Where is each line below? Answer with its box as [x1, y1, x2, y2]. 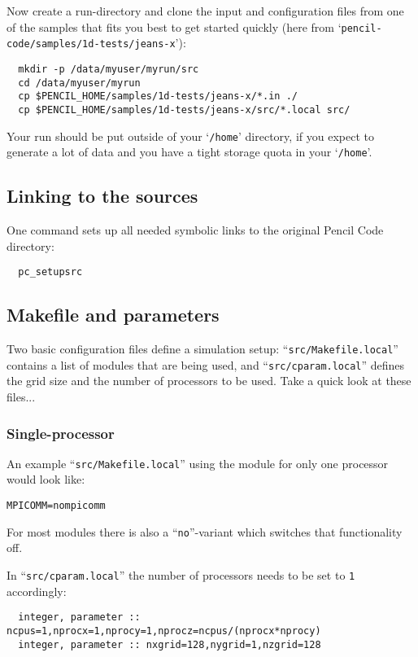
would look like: [7, 471, 85, 488]
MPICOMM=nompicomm [7, 500, 106, 512]
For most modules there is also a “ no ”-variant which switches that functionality [7, 523, 403, 540]
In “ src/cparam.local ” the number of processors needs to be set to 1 [7, 566, 355, 583]
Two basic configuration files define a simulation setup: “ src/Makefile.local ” [7, 340, 398, 357]
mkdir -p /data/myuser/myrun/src [18, 63, 199, 75]
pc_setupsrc [18, 266, 83, 278]
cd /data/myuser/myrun [18, 77, 141, 89]
